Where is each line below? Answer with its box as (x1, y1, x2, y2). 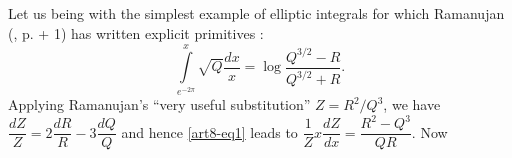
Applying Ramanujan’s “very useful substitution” (8, 94, 311, 115)
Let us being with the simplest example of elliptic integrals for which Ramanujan (8, 3, 505, 24)
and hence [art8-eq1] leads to (121, 121, 298, 142)
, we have (383, 94, 441, 115)
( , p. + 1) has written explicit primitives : (8, 22, 264, 43)
